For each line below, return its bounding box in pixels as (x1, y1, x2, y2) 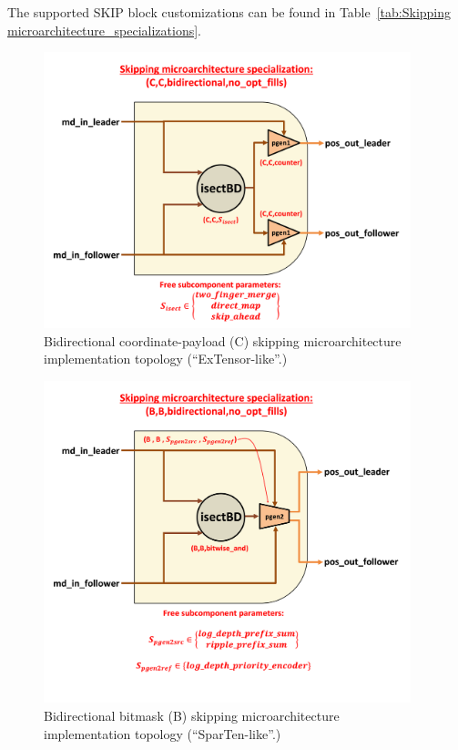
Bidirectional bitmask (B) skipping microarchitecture (44, 706, 340, 725)
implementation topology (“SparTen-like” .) (44, 724, 281, 743)
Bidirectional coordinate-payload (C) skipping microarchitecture (44, 331, 402, 350)
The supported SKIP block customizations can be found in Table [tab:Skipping (7, 3, 452, 21)
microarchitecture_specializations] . (7, 20, 202, 39)
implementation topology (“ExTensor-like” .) (44, 349, 288, 368)
